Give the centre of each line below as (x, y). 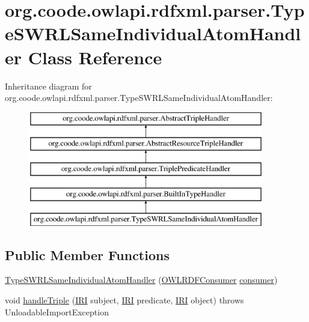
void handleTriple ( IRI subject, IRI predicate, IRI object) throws (124, 300)
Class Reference (95, 57)
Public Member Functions (87, 254)
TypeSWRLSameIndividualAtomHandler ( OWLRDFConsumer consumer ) (141, 280)
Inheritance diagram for (48, 86)
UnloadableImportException (57, 311)
